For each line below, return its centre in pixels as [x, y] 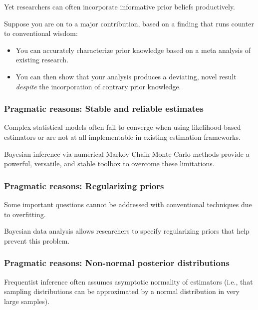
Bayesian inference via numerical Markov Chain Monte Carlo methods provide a [127, 154]
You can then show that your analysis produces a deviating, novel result [126, 76]
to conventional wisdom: [41, 33]
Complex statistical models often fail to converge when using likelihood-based [123, 127]
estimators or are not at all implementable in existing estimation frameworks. [122, 137]
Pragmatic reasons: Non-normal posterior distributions [117, 263]
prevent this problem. [37, 240]
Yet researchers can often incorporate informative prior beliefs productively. [120, 6]
